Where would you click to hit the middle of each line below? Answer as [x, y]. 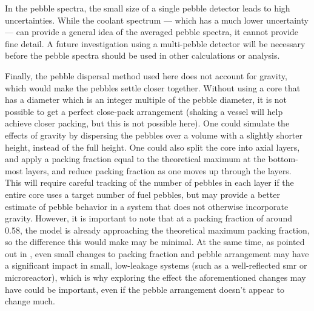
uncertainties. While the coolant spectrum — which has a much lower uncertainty [157, 20]
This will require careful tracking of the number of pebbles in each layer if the [149, 182]
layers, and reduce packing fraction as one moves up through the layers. [159, 170]
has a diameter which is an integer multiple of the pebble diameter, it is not [146, 100]
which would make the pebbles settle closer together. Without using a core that [153, 87]
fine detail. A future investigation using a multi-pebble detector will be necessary [155, 43]
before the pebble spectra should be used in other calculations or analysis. [142, 55]
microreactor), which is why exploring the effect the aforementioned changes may [155, 277]
